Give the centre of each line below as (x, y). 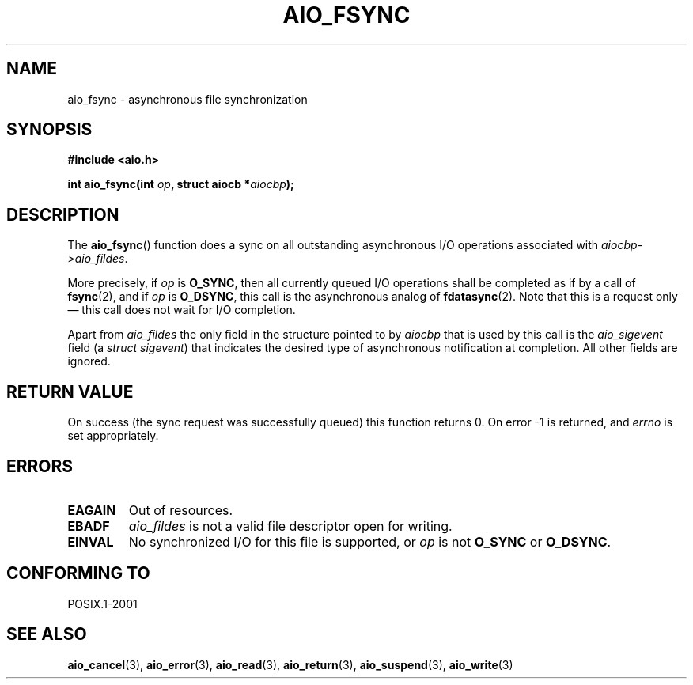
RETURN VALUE (70, 392)
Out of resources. (181, 510)
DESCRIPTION (63, 214)
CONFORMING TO (78, 573)
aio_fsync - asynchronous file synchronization (187, 99)
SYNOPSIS (49, 130)
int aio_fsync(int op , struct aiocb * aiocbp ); (181, 184)
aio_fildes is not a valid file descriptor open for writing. (290, 526)
